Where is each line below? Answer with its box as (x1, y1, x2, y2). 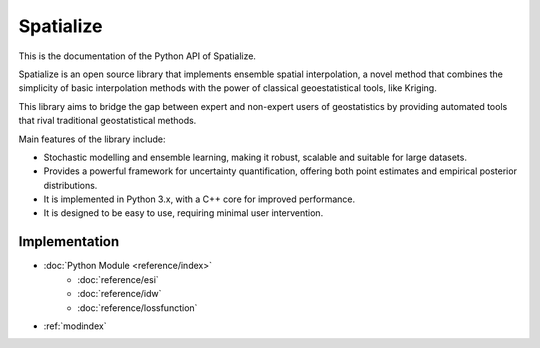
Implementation (18, 233, 120, 250)
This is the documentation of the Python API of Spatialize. (18, 50, 257, 62)
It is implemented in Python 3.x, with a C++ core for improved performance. (43, 193, 356, 205)
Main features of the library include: (18, 133, 166, 145)
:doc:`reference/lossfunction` (77, 301, 198, 314)
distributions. (43, 179, 98, 191)
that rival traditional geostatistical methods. (18, 115, 197, 127)
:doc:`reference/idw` (77, 288, 162, 300)
